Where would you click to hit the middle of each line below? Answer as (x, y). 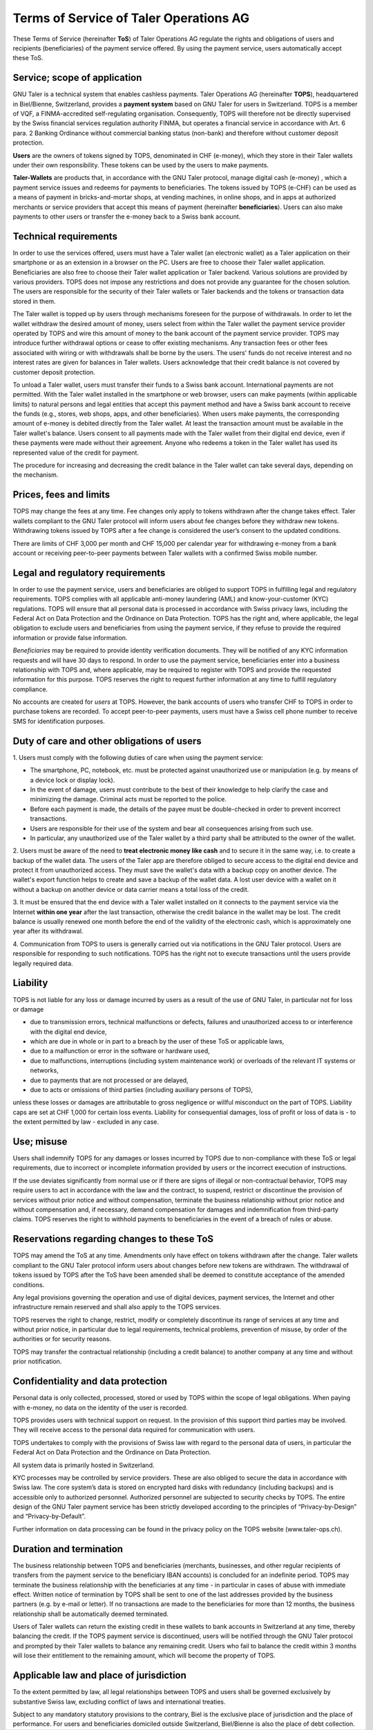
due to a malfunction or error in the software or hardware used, (120, 1051)
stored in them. (34, 301)
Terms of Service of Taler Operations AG (131, 18)
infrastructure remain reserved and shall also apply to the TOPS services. (117, 1307)
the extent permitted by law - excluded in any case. (86, 1122)
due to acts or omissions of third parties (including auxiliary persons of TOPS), (142, 1090)
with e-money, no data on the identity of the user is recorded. (100, 1408)
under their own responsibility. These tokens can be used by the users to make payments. (141, 165)
